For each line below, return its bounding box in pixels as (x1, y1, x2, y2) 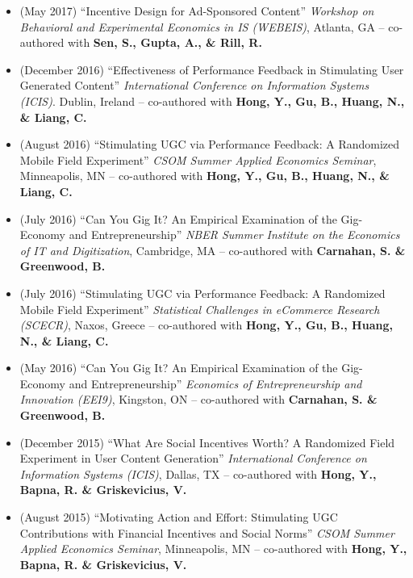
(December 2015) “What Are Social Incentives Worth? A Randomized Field (19, 433, 395, 450)
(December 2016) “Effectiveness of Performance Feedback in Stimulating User (19, 61, 404, 77)
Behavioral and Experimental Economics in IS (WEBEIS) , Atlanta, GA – (19, 18, 385, 35)
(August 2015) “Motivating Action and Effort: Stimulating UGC (19, 509, 338, 526)
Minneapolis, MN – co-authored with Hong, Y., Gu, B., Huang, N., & (19, 167, 390, 184)
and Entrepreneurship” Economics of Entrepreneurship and (69, 375, 362, 392)
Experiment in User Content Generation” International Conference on (19, 450, 367, 467)
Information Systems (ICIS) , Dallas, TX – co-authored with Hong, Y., (19, 465, 377, 482)
